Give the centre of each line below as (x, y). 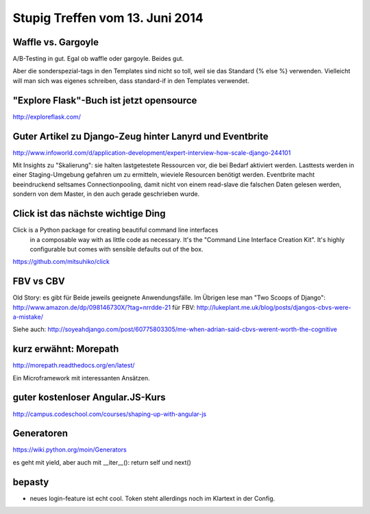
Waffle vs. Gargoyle (56, 42)
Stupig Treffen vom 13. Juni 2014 (108, 18)
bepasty (31, 482)
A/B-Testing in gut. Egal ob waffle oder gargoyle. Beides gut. (98, 59)
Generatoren (40, 433)
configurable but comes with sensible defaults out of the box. (116, 249)
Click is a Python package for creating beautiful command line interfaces (115, 230)
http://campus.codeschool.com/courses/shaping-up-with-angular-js (110, 414)
